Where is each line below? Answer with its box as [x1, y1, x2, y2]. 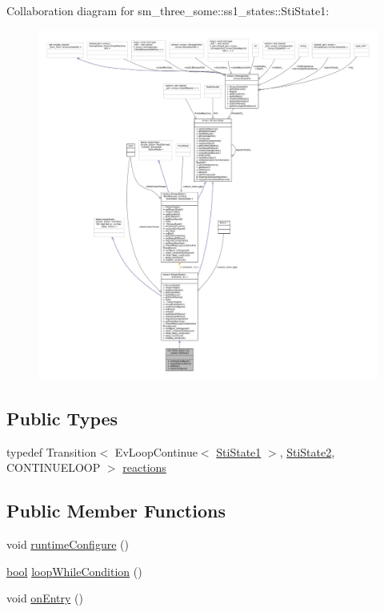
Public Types [6, 405, 118, 430]
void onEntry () [6, 590, 83, 606]
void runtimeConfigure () [6, 536, 129, 553]
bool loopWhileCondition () [6, 562, 142, 579]
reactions [122, 459, 166, 476]
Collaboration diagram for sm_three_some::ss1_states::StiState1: [6, 2, 330, 18]
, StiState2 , [279, 443, 335, 460]
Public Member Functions [6, 498, 226, 523]
